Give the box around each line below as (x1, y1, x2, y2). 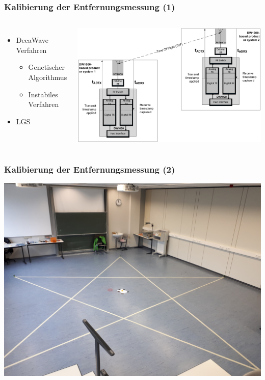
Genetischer (28, 62, 65, 72)
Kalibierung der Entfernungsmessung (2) (4, 162, 175, 175)
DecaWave (16, 35, 48, 45)
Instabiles (28, 89, 58, 99)
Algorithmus (28, 72, 67, 82)
